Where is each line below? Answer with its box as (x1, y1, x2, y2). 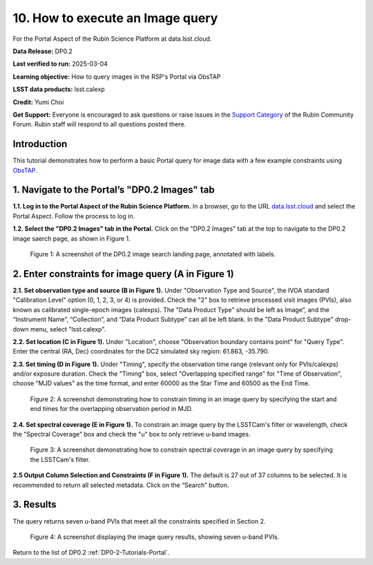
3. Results (12, 499, 57, 510)
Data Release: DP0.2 (12, 47, 73, 55)
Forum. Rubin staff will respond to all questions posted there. (12, 120, 186, 128)
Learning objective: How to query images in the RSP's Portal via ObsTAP (12, 73, 221, 81)
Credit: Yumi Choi (12, 97, 64, 106)
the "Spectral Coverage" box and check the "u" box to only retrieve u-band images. (12, 430, 251, 439)
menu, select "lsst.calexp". (30, 325, 106, 333)
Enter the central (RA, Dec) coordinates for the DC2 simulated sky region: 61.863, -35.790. (12, 347, 269, 356)
